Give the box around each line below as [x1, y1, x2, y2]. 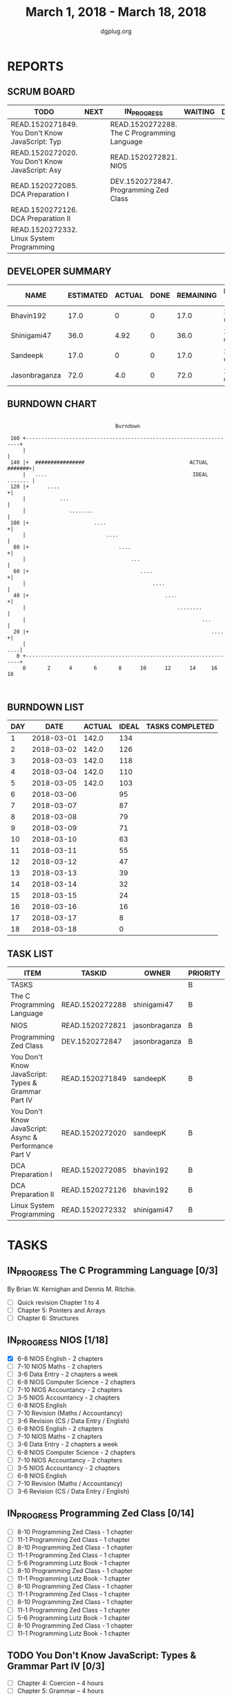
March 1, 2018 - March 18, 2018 [25, 4, 207, 20]
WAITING [184, 107, 215, 117]
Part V [10, 1150, 31, 1160]
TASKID [81, 968, 107, 978]
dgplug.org [99, 27, 133, 35]
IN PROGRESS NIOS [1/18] [7, 1335, 108, 1348]
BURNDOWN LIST [7, 701, 85, 713]
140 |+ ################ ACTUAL [10, 459, 209, 466]
